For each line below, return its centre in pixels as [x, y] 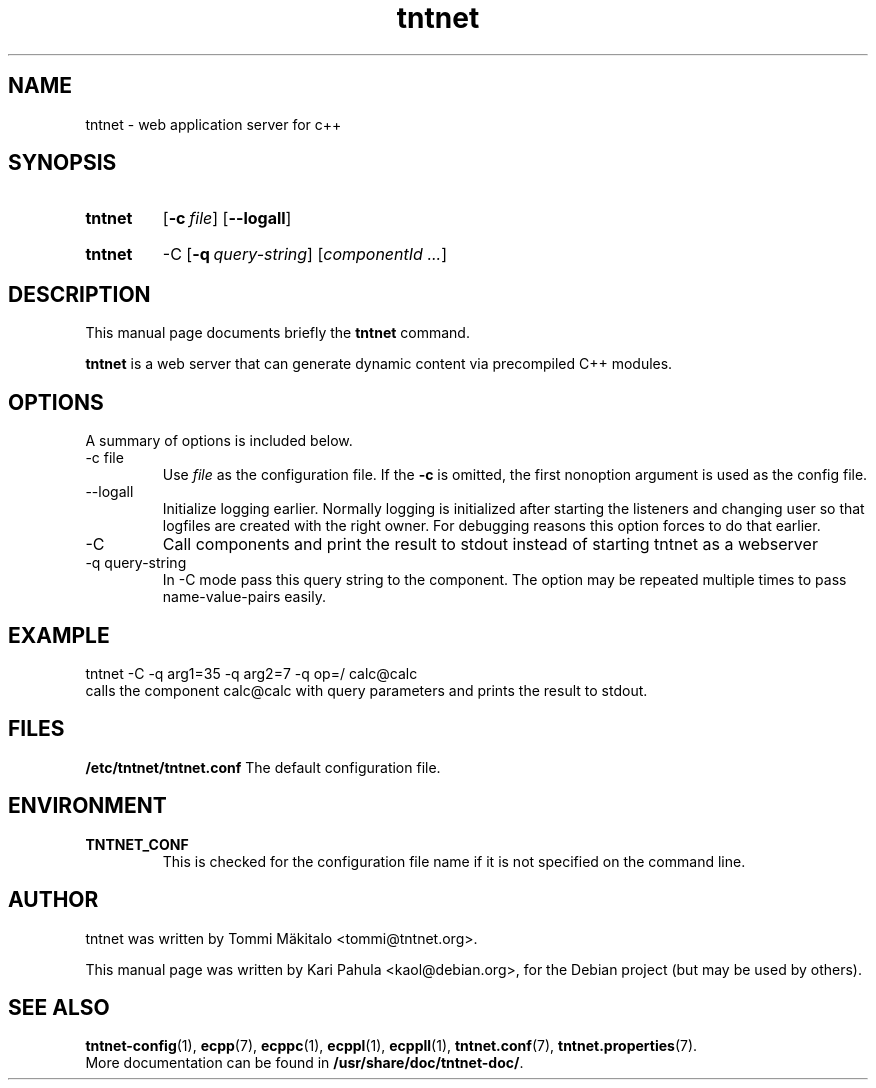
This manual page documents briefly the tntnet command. [277, 333]
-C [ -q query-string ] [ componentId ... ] [305, 254]
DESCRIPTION [79, 294]
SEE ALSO [59, 1007]
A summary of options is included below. [219, 441]
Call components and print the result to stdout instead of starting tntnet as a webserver [490, 544]
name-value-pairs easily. [244, 597]
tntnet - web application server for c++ [213, 124]
